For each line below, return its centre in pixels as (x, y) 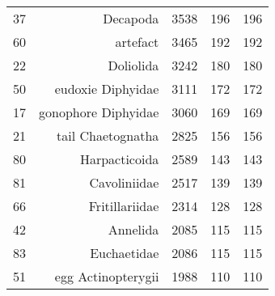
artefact (137, 42)
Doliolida (133, 65)
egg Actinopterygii (107, 276)
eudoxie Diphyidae (107, 89)
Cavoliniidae (124, 182)
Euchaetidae (125, 253)
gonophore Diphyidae (99, 112)
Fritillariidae (124, 206)
